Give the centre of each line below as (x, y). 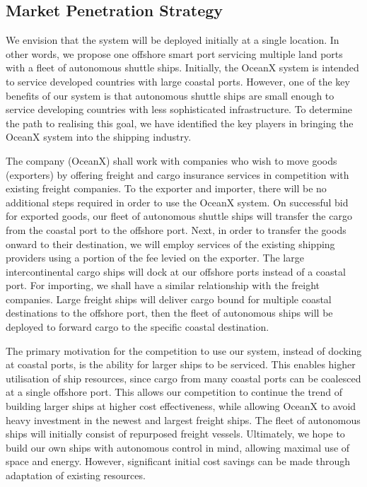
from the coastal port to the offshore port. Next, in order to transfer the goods (176, 229)
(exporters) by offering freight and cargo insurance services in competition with (177, 174)
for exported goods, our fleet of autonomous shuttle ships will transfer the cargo (179, 216)
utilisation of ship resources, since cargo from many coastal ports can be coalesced (183, 378)
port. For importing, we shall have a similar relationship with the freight (163, 285)
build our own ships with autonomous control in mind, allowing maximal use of (178, 447)
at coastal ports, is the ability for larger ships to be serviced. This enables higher (181, 364)
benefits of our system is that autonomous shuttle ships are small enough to (170, 95)
